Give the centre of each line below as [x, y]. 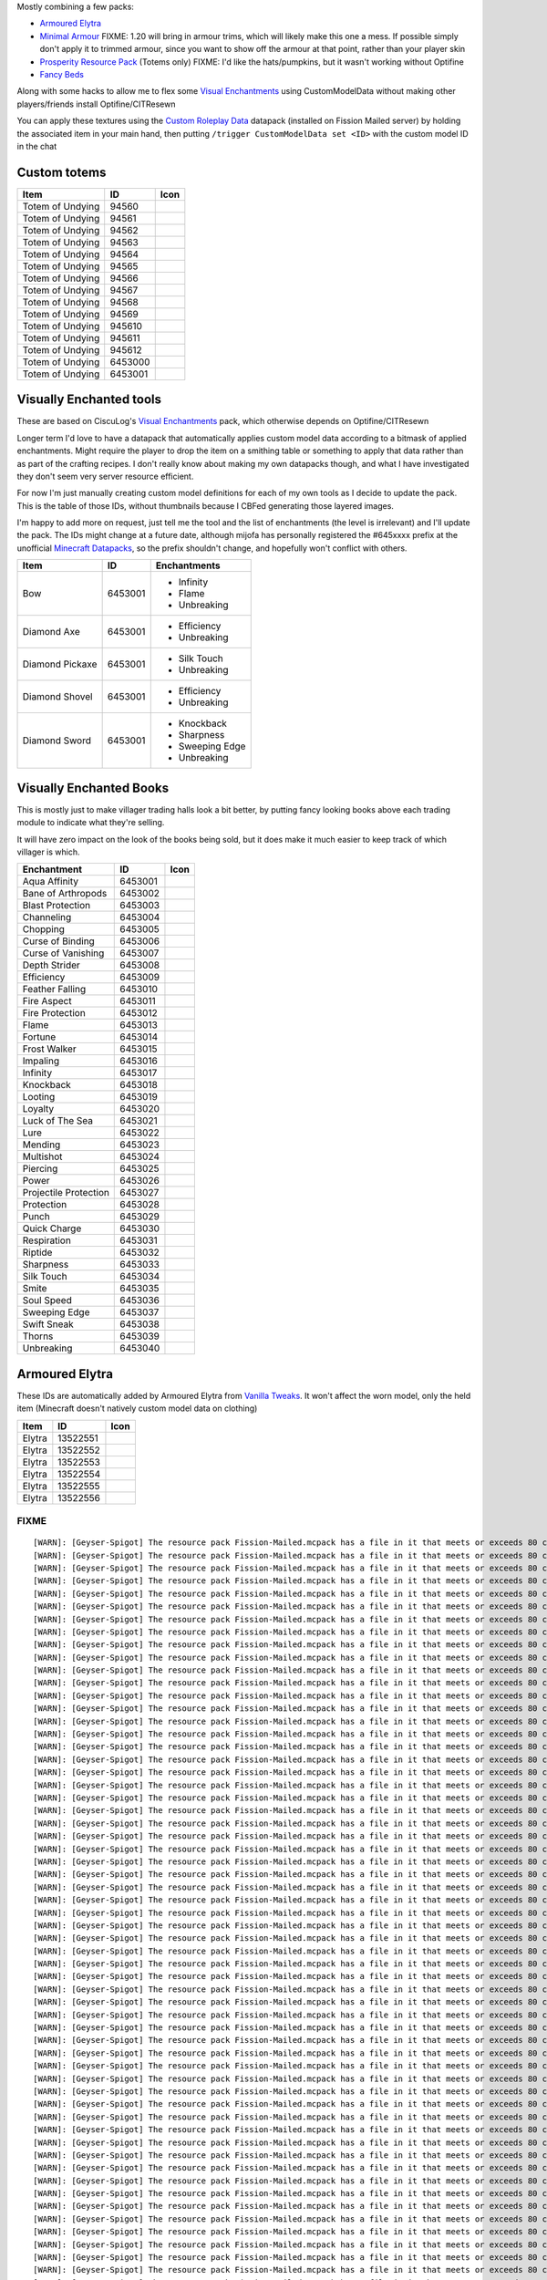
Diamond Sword [57, 741]
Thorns [38, 1336]
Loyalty [38, 1109]
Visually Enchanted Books [93, 788]
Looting [39, 1097]
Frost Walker [49, 1049]
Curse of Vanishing [63, 953]
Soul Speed [47, 1301]
